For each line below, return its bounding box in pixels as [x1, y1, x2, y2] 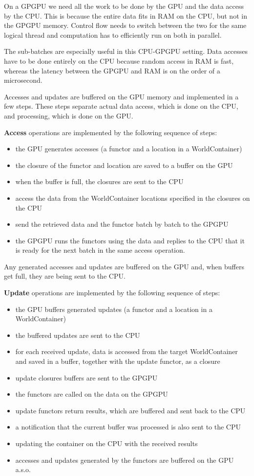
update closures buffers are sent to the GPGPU [15, 372, 158, 382]
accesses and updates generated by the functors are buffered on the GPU [15, 454, 234, 465]
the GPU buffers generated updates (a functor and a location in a [15, 304, 212, 314]
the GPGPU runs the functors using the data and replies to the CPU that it [15, 235, 245, 245]
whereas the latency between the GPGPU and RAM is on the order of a [4, 65, 220, 75]
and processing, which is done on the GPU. [4, 110, 133, 120]
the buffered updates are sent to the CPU [15, 330, 140, 340]
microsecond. [4, 75, 42, 85]
